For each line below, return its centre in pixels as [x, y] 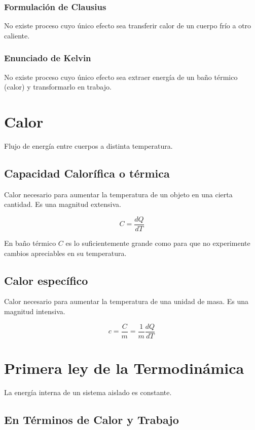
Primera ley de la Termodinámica [124, 368]
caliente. [17, 35]
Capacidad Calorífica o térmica [87, 173]
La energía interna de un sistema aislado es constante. [88, 392]
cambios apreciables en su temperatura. [65, 253]
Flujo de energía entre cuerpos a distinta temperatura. [88, 145]
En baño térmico [30, 243]
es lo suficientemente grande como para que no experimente [158, 243]
